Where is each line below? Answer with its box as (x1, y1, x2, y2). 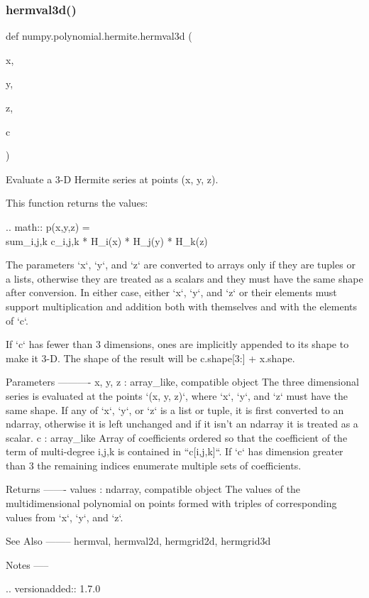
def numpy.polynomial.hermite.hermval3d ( (6, 28, 192, 43)
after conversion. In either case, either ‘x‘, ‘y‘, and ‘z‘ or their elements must (6, 285, 337, 300)
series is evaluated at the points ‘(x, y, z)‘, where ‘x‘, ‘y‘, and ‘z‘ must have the (6, 388, 348, 403)
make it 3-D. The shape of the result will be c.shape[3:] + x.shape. (6, 350, 295, 365)
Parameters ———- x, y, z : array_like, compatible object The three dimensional (6, 374, 359, 389)
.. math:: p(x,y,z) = (6, 219, 90, 234)
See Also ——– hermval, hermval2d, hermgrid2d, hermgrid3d (6, 533, 271, 548)
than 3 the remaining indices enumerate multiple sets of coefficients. (6, 457, 302, 472)
